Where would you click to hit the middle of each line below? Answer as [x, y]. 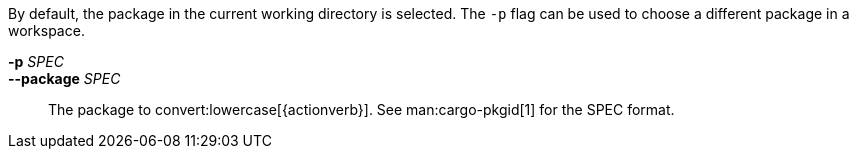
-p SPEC [36, 61]
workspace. [46, 30]
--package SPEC [64, 78]
